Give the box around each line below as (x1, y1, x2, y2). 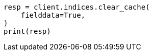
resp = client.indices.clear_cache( (4, 3, 150, 11)
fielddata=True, (20, 11, 86, 19)
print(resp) (4, 27, 51, 35)
